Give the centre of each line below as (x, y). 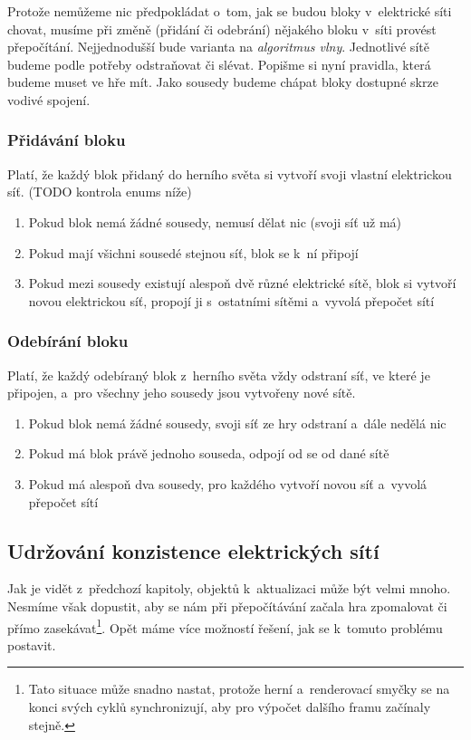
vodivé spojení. (49, 99)
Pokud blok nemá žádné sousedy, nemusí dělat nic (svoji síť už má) (215, 221)
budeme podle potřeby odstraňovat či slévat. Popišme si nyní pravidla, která (219, 64)
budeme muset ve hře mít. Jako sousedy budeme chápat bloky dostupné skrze (223, 82)
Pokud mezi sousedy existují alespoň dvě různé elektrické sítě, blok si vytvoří (242, 283)
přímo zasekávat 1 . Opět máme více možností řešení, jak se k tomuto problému (225, 626)
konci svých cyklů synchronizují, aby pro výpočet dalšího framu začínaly (230, 706)
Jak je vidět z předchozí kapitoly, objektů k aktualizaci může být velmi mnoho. (229, 588)
